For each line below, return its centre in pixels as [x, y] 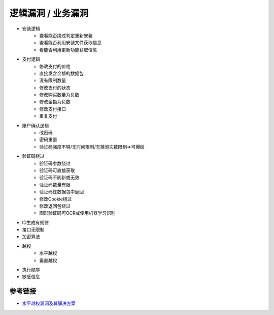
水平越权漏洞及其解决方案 [49, 303]
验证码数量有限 [55, 184]
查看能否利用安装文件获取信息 [70, 43]
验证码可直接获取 [57, 170]
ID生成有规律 [36, 222]
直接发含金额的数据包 [61, 73]
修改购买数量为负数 [59, 95]
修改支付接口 [53, 109]
